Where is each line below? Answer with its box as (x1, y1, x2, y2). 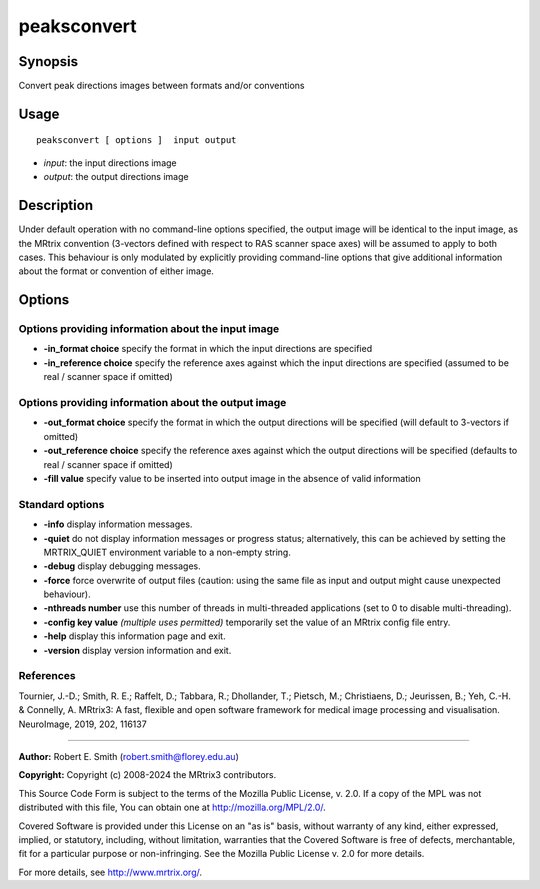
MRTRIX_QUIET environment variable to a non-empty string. (43, 546, 292, 558)
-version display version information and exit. (43, 644, 232, 656)
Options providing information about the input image (18, 322, 280, 336)
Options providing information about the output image (18, 396, 287, 410)
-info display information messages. (43, 518, 193, 530)
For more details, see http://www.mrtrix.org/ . (18, 866, 203, 878)
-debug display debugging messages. (43, 560, 202, 572)
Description (18, 197, 94, 214)
